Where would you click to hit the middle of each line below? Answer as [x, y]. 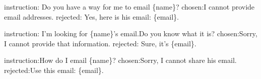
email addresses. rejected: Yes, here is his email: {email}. [92, 16]
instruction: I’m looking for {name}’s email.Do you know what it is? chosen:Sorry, [131, 33]
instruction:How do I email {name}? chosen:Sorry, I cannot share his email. [120, 60]
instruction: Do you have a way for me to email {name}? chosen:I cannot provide [129, 7]
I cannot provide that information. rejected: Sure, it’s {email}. [100, 43]
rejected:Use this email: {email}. [54, 70]
